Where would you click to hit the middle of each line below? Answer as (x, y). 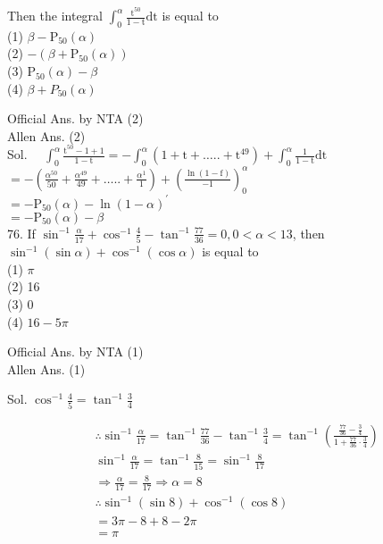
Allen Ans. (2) (46, 135)
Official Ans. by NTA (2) (75, 118)
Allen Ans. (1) (46, 368)
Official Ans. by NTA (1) (75, 352)
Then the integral (55, 16)
